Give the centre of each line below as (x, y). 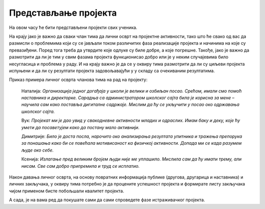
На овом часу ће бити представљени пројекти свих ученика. (73, 27)
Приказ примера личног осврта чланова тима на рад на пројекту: (78, 80)
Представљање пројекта (63, 13)
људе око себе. (38, 150)
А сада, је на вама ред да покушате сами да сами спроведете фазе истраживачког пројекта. (107, 200)
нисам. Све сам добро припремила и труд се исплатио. (80, 166)
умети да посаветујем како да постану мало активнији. (80, 127)
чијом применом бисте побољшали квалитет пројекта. (67, 191)
